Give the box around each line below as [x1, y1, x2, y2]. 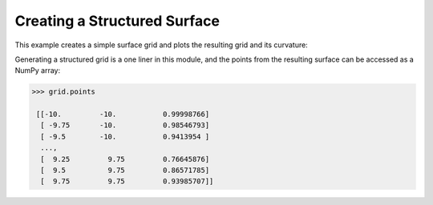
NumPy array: [14, 66, 61, 75]
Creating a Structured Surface [14, 12, 221, 30]
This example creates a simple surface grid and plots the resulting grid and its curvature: [14, 40, 308, 50]
